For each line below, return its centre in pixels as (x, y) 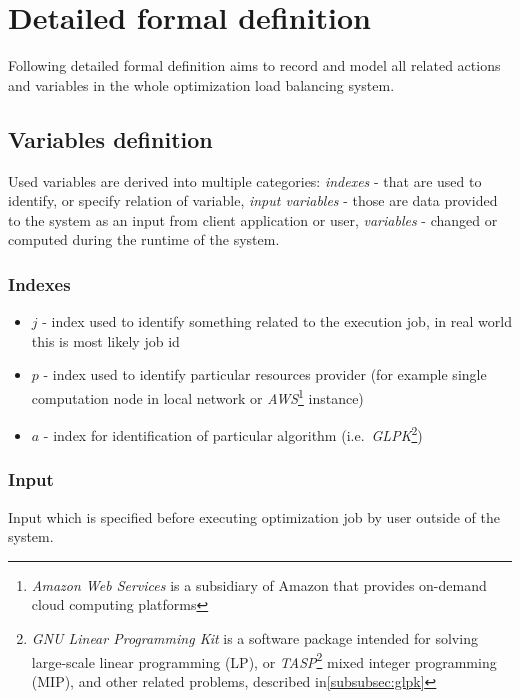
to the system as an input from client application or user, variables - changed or (253, 219)
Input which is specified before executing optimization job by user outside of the (254, 516)
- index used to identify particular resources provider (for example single (265, 374)
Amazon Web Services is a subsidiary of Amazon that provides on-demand (259, 584)
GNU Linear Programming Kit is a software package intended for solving (254, 637)
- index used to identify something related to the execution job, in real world (277, 321)
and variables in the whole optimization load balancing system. (201, 84)
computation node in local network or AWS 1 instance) (197, 396)
